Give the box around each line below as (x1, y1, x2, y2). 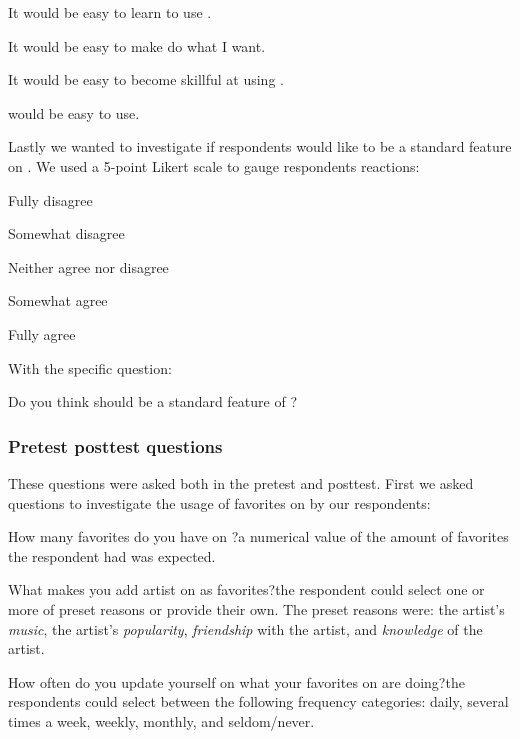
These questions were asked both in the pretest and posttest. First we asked (8, 472, 474, 493)
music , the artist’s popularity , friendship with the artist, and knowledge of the (8, 618, 483, 639)
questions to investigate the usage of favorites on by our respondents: (8, 492, 431, 513)
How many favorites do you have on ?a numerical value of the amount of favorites (8, 526, 509, 547)
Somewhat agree (8, 290, 108, 311)
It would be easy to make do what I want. (8, 35, 266, 56)
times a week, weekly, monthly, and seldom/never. (8, 710, 315, 731)
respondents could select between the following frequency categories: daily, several (8, 691, 509, 712)
